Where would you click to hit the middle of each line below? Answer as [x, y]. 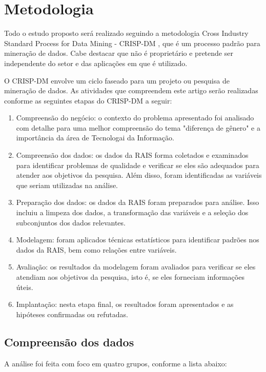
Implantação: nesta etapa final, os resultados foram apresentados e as [125, 304]
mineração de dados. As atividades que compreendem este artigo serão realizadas [131, 90]
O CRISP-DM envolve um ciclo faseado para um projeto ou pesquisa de [117, 80]
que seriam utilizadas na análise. [67, 185]
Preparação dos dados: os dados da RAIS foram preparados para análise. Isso [138, 202]
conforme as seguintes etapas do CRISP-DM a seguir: [88, 100]
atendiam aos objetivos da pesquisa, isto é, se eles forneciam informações [130, 277]
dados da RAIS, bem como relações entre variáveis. [96, 249]
